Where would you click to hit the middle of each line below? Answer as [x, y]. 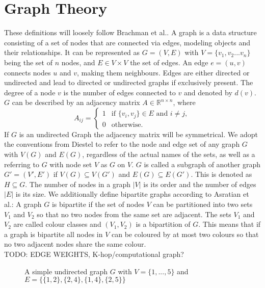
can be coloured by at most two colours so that [185, 234]
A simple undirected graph [66, 271]
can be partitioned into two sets [203, 204]
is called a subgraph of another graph [202, 164]
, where [184, 102]
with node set [71, 164]
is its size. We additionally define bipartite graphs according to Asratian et [132, 194]
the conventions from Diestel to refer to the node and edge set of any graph [122, 144]
